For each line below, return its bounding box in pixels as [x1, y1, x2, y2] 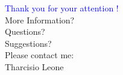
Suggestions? [5, 37, 52, 49]
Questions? [5, 25, 45, 38]
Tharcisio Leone [5, 60, 64, 73]
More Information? [5, 13, 75, 26]
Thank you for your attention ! [5, 2, 119, 14]
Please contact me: [5, 49, 74, 61]
